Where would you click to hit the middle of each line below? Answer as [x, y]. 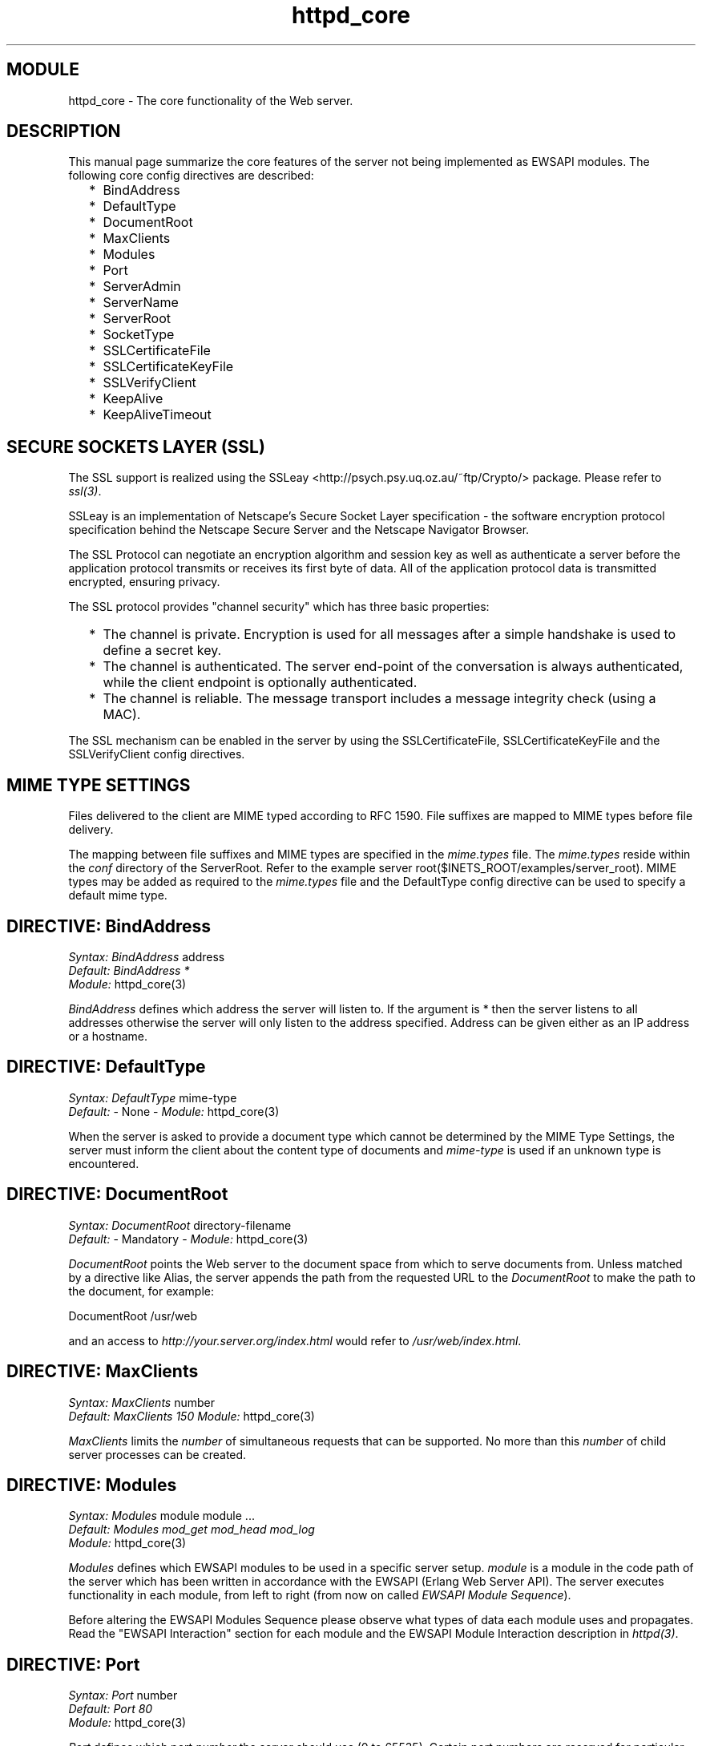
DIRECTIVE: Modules [92, 1485]
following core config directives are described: [191, 176]
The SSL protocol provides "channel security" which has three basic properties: [279, 607]
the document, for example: [141, 1291]
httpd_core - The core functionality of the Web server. [211, 100]
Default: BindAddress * [129, 970]
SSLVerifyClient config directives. [157, 754]
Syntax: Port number [123, 1695]
